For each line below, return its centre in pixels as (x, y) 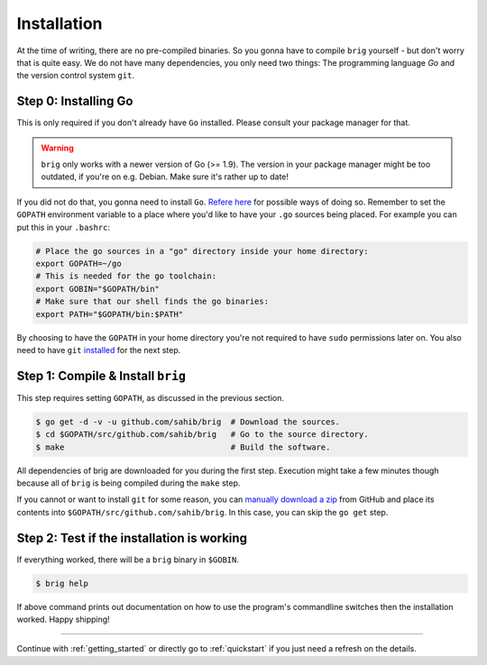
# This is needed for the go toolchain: (126, 276)
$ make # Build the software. (183, 447)
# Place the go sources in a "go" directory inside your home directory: (202, 251)
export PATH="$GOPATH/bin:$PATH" (110, 314)
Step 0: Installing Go (75, 101)
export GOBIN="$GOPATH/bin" (97, 289)
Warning (57, 148)
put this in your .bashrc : (64, 227)
